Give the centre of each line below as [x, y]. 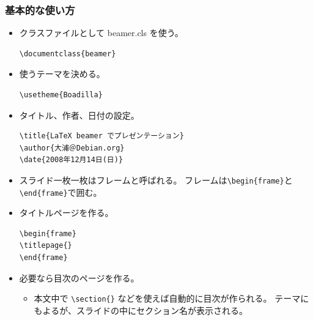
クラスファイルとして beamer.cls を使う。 [101, 33]
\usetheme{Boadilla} [61, 95]
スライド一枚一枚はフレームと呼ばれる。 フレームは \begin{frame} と [156, 180]
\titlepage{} [46, 246]
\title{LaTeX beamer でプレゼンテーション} [101, 136]
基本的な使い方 [40, 9]
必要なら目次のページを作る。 [79, 277]
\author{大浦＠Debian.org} [72, 148]
